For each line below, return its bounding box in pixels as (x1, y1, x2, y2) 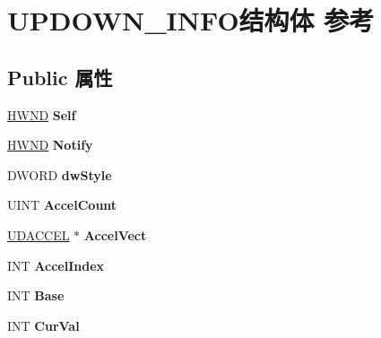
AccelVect (83, 225, 147, 244)
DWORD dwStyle (7, 165, 112, 184)
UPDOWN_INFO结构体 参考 (7, 2, 375, 39)
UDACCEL (7, 225, 70, 244)
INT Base (7, 286, 65, 305)
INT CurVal (7, 316, 80, 334)
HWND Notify (7, 135, 93, 154)
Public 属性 (7, 63, 113, 91)
